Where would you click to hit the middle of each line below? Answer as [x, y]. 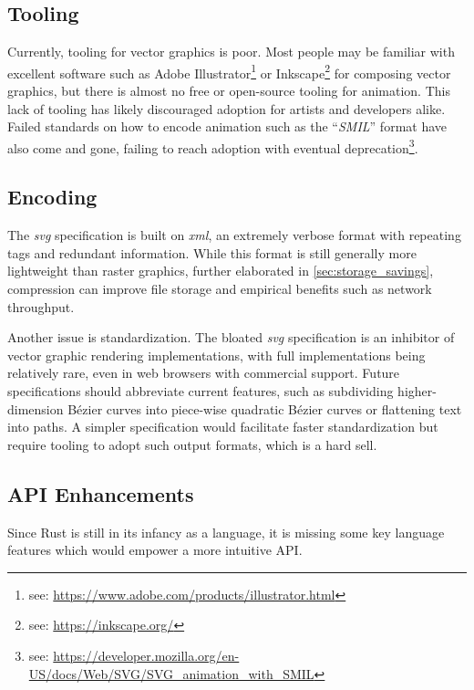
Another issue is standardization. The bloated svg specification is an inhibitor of [231, 337]
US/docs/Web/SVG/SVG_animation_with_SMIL [171, 673]
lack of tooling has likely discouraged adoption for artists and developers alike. [227, 108]
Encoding [52, 197]
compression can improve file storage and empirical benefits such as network [220, 289]
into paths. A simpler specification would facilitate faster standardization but [223, 427]
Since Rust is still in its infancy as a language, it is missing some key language [226, 532]
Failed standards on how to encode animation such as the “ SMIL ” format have [227, 126]
